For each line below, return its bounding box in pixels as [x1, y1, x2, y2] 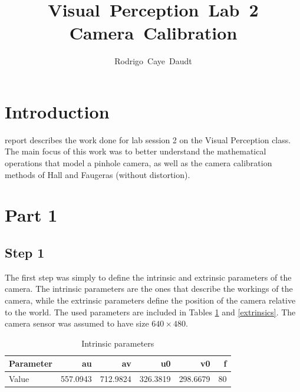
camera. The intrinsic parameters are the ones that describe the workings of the [5, 282, 293, 295]
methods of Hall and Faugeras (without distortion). [5, 168, 190, 180]
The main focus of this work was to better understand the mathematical [5, 145, 266, 157]
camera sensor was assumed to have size [5, 317, 149, 330]
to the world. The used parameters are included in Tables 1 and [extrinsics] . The [5, 305, 296, 318]
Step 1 [5, 243, 45, 261]
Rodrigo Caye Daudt [114, 55, 192, 67]
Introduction [5, 99, 110, 123]
